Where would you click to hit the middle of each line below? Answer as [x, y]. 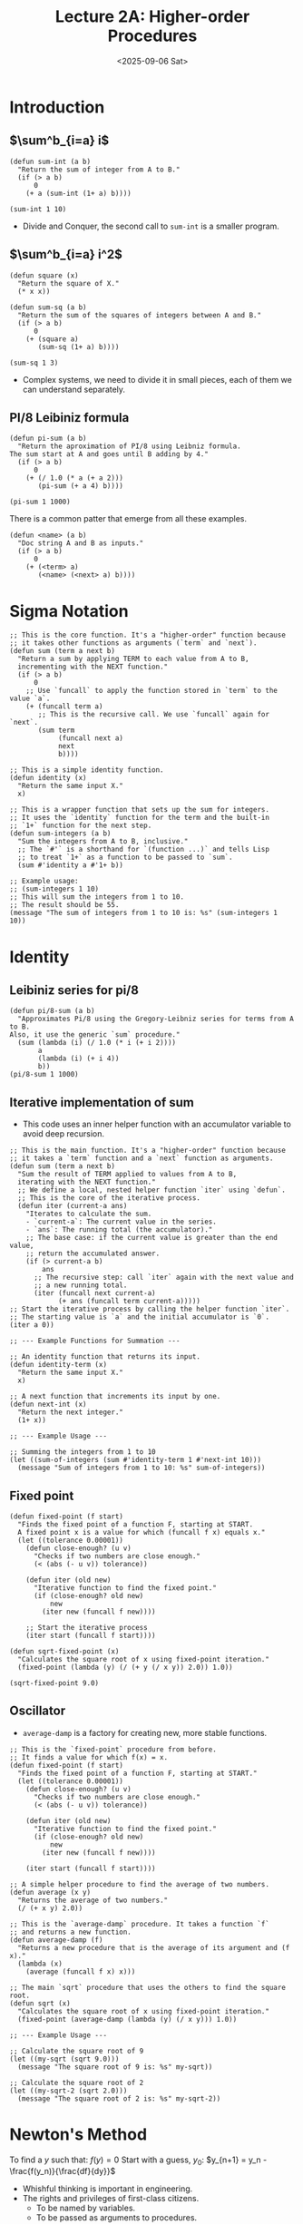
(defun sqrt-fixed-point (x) [64, 1651]
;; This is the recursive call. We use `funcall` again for [154, 715]
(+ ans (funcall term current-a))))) [129, 1302]
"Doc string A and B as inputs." [81, 543]
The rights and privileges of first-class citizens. [111, 2199]
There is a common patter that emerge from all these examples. [128, 519]
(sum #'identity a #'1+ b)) [71, 865]
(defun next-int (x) [49, 1405]
